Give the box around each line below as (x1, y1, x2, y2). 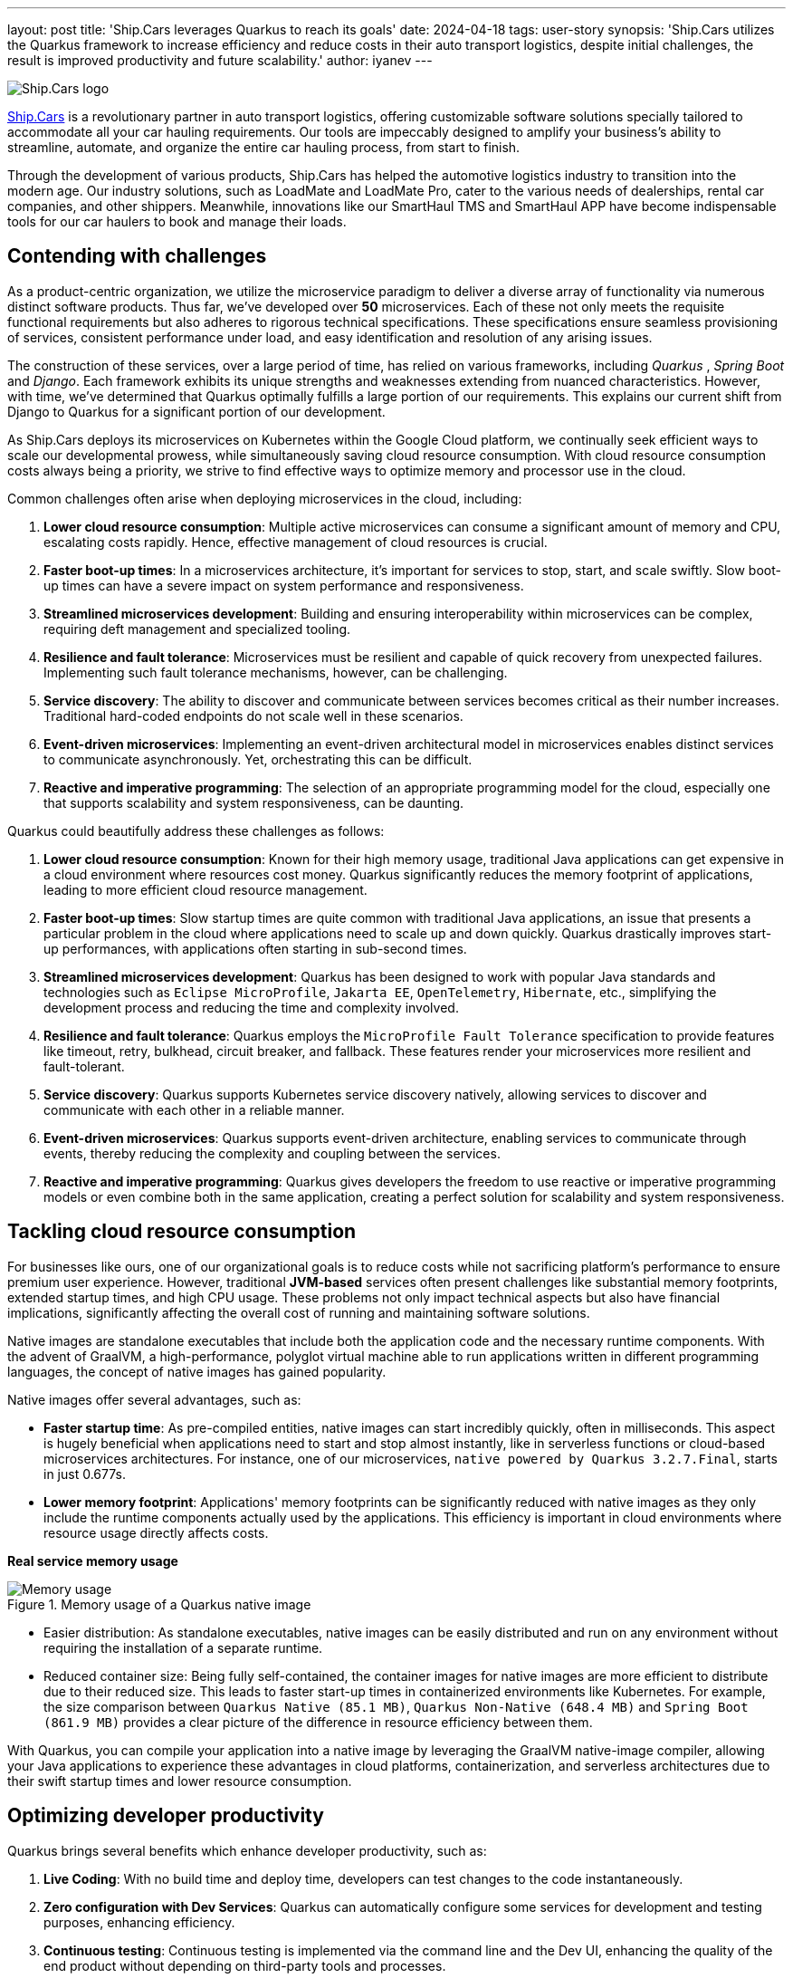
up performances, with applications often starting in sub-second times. (43, 940, 467, 956)
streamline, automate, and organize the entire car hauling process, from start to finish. (7, 139, 521, 155)
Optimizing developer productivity (7, 1804, 324, 1828)
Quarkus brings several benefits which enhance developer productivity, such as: (7, 1842, 487, 1858)
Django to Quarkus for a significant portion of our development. (7, 403, 386, 419)
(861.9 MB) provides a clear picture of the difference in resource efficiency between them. (43, 1714, 593, 1730)
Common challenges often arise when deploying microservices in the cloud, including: (7, 490, 522, 506)
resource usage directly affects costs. (43, 1524, 269, 1541)
